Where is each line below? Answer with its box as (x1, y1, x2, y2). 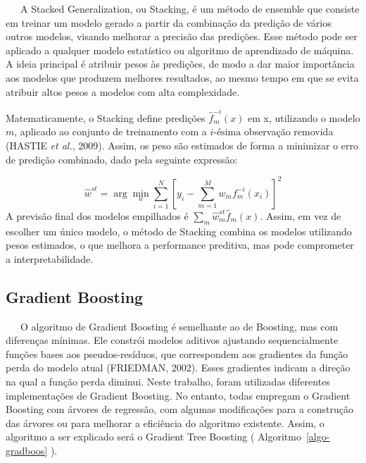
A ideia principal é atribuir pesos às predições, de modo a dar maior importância (6, 56, 355, 71)
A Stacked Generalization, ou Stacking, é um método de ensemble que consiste (20, 1, 360, 16)
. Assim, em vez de (260, 208, 341, 223)
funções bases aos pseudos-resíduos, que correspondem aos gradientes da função (6, 346, 348, 361)
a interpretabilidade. (6, 251, 94, 266)
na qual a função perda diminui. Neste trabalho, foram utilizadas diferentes (6, 374, 330, 388)
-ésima (213, 128, 241, 138)
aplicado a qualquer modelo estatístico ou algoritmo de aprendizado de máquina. (6, 42, 354, 57)
